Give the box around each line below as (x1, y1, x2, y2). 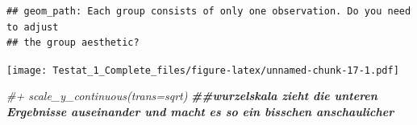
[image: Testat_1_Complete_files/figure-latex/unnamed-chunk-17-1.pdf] (6, 64, 399, 76)
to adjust (6, 21, 59, 33)
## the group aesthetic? (6, 37, 140, 49)
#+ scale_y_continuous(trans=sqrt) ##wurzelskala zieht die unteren (6, 87, 377, 104)
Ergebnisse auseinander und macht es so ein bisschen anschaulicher (6, 103, 394, 120)
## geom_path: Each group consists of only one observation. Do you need (6, 6, 411, 17)
